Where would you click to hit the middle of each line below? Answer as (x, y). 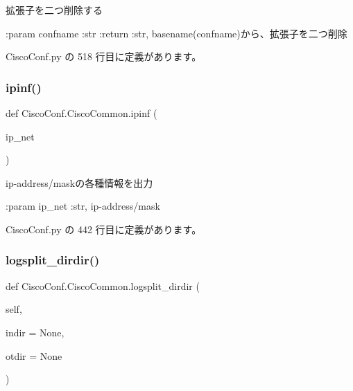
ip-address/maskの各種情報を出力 (79, 182)
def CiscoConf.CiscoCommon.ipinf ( (81, 113)
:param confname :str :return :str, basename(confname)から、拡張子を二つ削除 (176, 33)
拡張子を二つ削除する (54, 10)
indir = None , (35, 332)
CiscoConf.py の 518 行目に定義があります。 (104, 56)
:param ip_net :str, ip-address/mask (83, 206)
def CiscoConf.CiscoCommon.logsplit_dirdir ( (103, 285)
